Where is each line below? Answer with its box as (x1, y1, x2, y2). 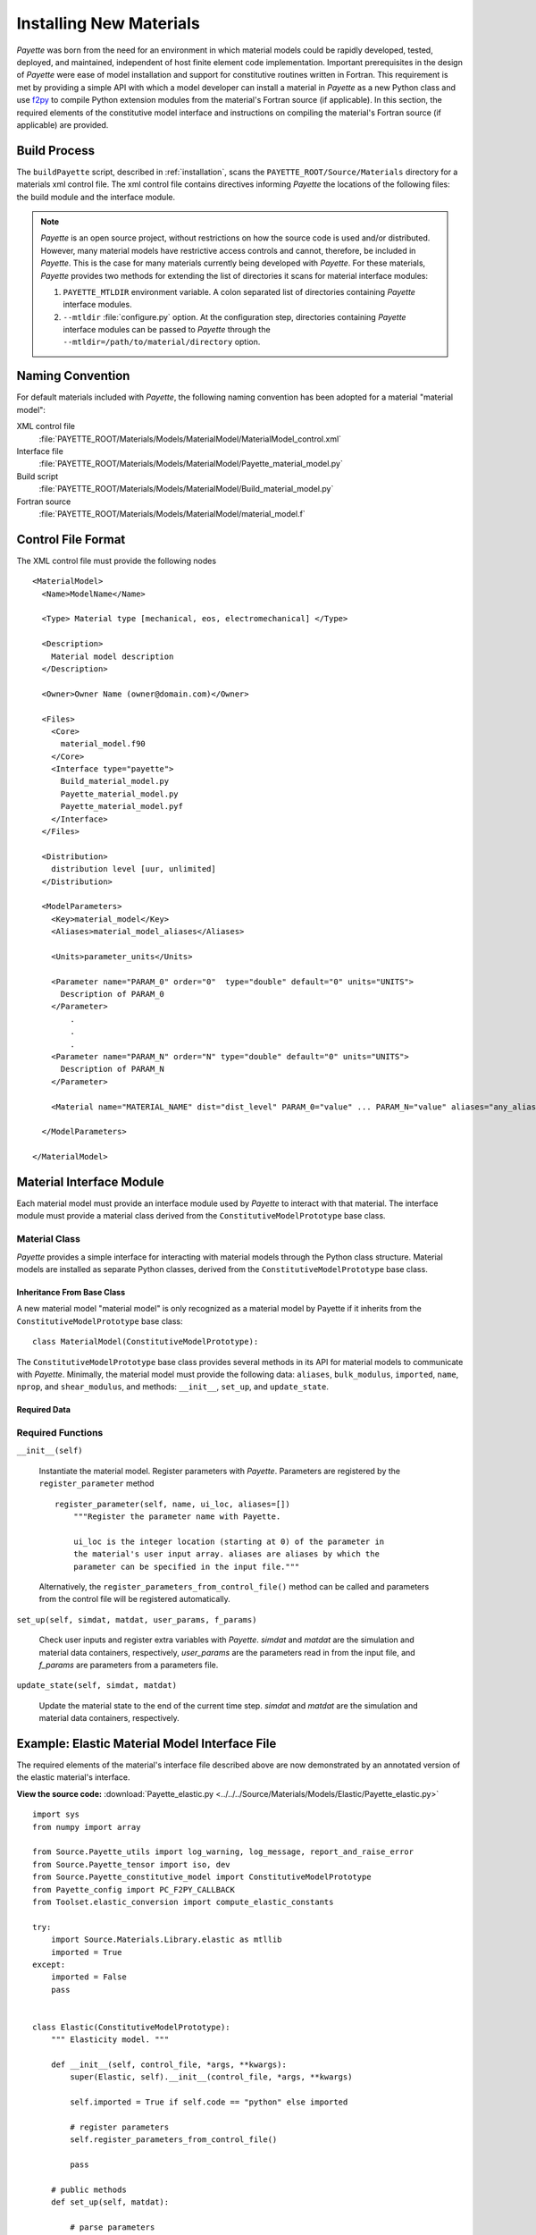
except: (32, 1959, 66, 1969)
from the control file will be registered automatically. (38, 1594, 231, 1605)
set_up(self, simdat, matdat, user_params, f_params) (16, 1615, 257, 1624)
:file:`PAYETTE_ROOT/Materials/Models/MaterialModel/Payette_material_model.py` (38, 459, 343, 469)
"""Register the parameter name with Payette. (72, 1512, 281, 1522)
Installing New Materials (16, 13, 200, 33)
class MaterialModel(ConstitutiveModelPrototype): (32, 1337, 259, 1347)
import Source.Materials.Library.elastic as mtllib (50, 1935, 282, 1944)
